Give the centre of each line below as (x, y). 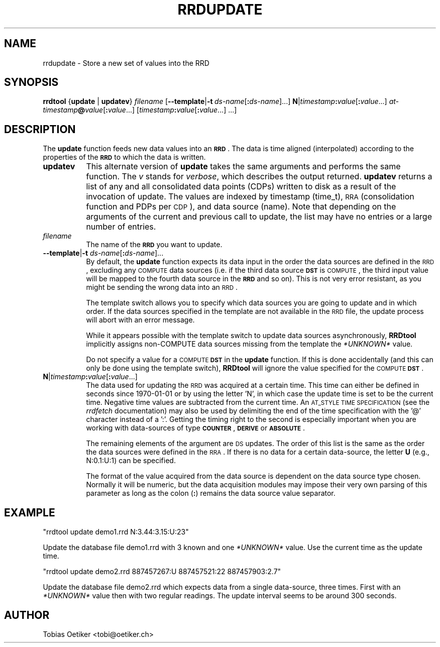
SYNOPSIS (31, 82)
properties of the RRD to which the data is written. (124, 157)
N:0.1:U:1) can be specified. (131, 461)
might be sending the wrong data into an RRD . (162, 287)
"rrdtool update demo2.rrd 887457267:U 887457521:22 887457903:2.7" (162, 572)
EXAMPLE (30, 512)
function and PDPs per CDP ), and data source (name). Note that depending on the (241, 207)
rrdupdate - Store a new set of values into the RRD (126, 63)
